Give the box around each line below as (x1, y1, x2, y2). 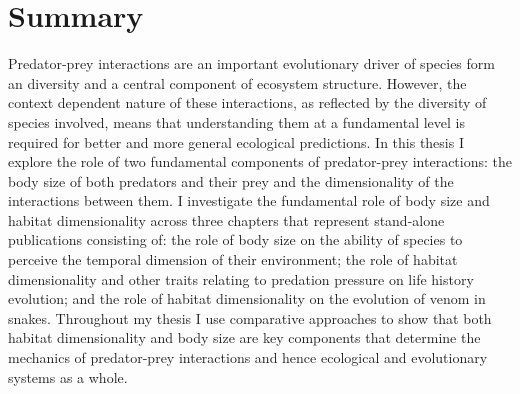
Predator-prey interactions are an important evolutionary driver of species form (8, 53, 495, 74)
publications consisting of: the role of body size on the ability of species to (8, 229, 463, 250)
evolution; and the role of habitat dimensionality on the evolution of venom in (8, 288, 486, 309)
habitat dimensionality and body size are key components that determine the (8, 327, 481, 348)
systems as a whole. (8, 366, 128, 387)
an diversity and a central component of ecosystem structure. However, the (8, 72, 467, 93)
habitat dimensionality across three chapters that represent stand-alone (8, 209, 445, 230)
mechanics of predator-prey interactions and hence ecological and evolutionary (8, 347, 488, 368)
